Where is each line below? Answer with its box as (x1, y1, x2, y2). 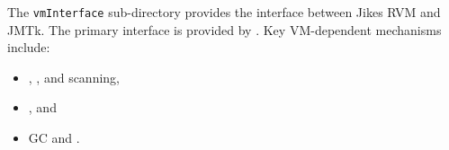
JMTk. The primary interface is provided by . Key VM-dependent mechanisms (7, 20, 442, 39)
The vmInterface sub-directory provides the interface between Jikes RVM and (7, 3, 441, 21)
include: (7, 38, 50, 57)
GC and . (28, 128, 80, 147)
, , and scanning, (28, 67, 121, 86)
